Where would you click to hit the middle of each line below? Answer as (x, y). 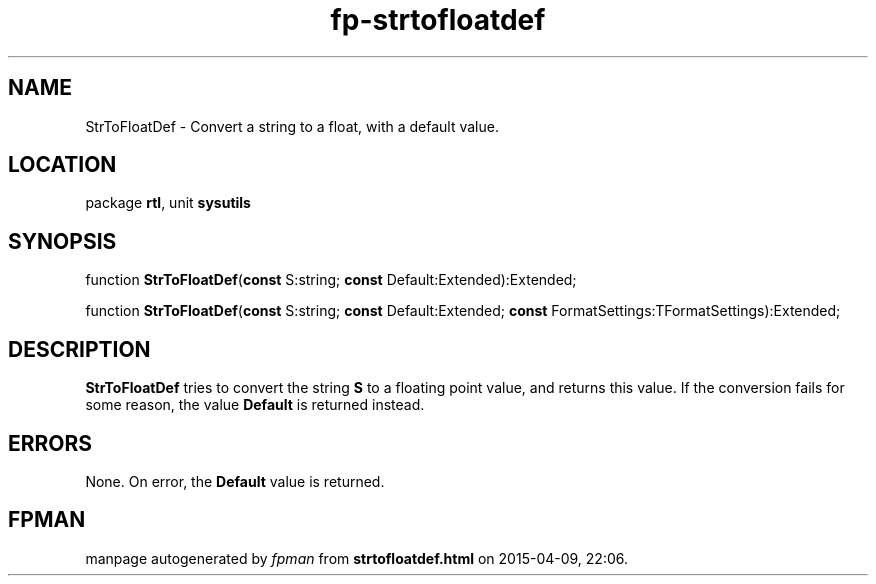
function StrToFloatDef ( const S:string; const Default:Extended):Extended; (331, 280)
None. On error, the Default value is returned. (235, 481)
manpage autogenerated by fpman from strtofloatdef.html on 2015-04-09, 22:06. (357, 558)
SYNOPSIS (62, 241)
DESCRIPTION (79, 349)
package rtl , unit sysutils (168, 203)
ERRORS (50, 443)
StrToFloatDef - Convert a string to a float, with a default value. (292, 126)
